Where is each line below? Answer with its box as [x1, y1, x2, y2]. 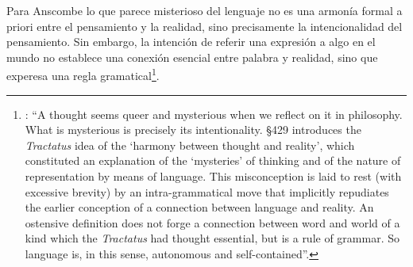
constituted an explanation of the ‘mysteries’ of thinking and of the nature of [25, 152, 401, 169]
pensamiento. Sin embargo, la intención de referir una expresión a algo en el [6, 33, 376, 50]
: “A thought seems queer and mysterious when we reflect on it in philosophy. [25, 105, 403, 122]
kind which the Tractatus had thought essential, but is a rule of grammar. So [25, 230, 400, 246]
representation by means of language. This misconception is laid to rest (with [25, 168, 402, 184]
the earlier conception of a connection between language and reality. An [25, 199, 374, 216]
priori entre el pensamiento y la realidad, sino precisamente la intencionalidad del [6, 17, 403, 34]
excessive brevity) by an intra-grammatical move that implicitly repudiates [25, 183, 389, 200]
